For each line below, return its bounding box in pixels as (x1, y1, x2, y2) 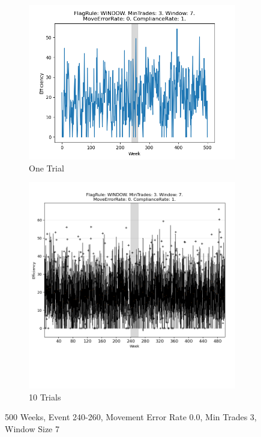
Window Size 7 (5, 422, 59, 435)
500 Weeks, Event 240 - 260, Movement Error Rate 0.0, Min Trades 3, (5, 411, 257, 423)
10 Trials (29, 390, 61, 403)
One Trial (29, 161, 64, 174)
